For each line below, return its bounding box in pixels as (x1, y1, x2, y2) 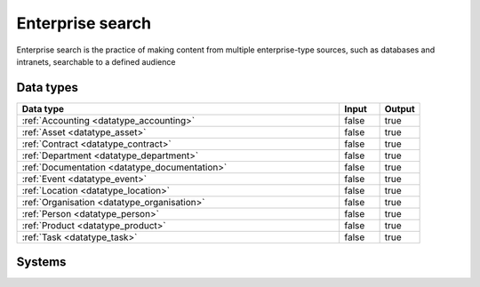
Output (384, 102, 415, 115)
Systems (16, 254, 67, 270)
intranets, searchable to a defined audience (16, 56, 176, 67)
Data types (16, 80, 79, 95)
